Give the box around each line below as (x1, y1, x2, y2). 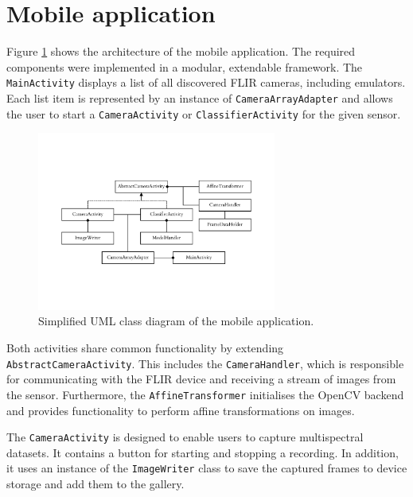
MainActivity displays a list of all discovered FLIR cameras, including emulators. (6, 74, 406, 91)
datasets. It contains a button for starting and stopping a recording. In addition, (6, 444, 399, 460)
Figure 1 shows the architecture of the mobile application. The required (6, 43, 356, 60)
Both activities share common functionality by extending (6, 340, 284, 356)
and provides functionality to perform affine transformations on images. (6, 402, 355, 418)
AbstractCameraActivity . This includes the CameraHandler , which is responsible (6, 355, 404, 371)
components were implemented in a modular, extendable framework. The (6, 58, 363, 75)
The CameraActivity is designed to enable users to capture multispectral (6, 429, 364, 445)
